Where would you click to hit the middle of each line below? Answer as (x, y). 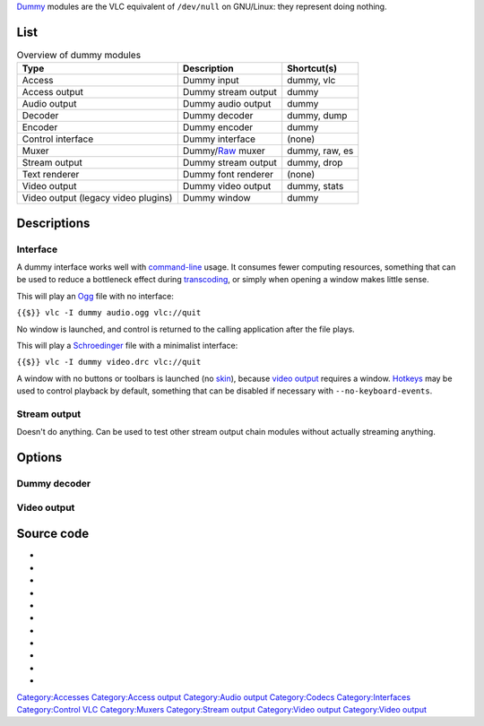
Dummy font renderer (228, 175)
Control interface (58, 139)
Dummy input (211, 81)
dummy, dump (317, 116)
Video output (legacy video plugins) (97, 198)
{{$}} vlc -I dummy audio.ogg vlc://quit (109, 313)
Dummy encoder (218, 127)
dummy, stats (315, 186)
